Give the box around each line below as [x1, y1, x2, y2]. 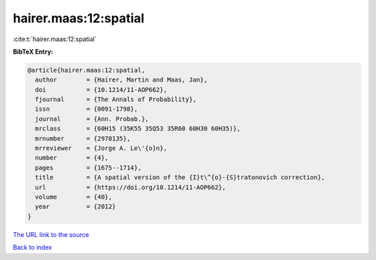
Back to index [13, 243, 52, 252]
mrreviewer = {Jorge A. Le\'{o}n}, [35, 144, 167, 153]
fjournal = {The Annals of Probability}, [35, 95, 197, 104]
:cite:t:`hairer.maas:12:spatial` [13, 35, 97, 43]
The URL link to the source [13, 230, 90, 238]
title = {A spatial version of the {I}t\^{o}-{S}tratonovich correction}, [35, 174, 325, 181]
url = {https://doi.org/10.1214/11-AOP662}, [35, 183, 226, 191]
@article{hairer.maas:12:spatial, [27, 66, 146, 74]
